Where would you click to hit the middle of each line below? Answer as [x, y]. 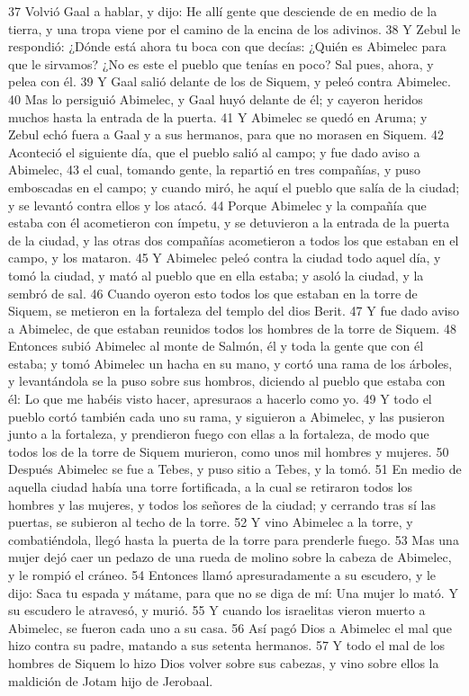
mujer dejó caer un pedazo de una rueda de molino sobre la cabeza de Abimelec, [230, 557]
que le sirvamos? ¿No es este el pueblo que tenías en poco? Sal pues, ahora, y [221, 63]
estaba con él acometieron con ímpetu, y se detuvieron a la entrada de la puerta [229, 223]
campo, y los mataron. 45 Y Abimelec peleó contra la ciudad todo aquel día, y [225, 258]
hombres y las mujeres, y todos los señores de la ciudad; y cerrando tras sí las [222, 504]
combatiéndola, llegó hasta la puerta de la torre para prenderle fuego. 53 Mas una [234, 539]
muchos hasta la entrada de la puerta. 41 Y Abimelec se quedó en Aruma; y [218, 116]
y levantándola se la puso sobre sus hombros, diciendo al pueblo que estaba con [227, 381]
